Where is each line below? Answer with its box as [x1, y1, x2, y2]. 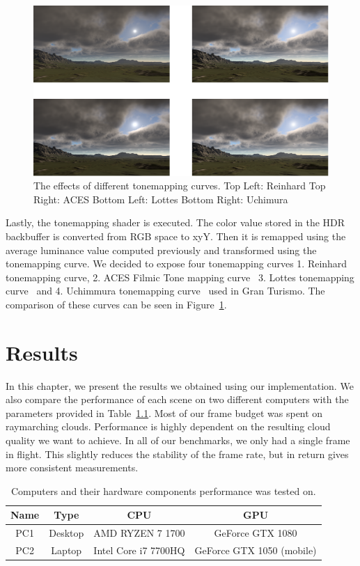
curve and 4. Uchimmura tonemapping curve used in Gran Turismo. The [6, 283, 325, 298]
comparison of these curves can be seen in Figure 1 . [6, 297, 227, 311]
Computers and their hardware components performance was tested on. [10, 483, 316, 498]
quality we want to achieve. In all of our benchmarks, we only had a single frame [6, 432, 350, 447]
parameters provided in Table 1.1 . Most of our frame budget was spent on [6, 405, 323, 420]
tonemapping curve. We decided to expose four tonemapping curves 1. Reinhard [6, 256, 347, 271]
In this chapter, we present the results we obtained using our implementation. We [6, 378, 354, 393]
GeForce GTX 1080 [214, 526, 297, 540]
